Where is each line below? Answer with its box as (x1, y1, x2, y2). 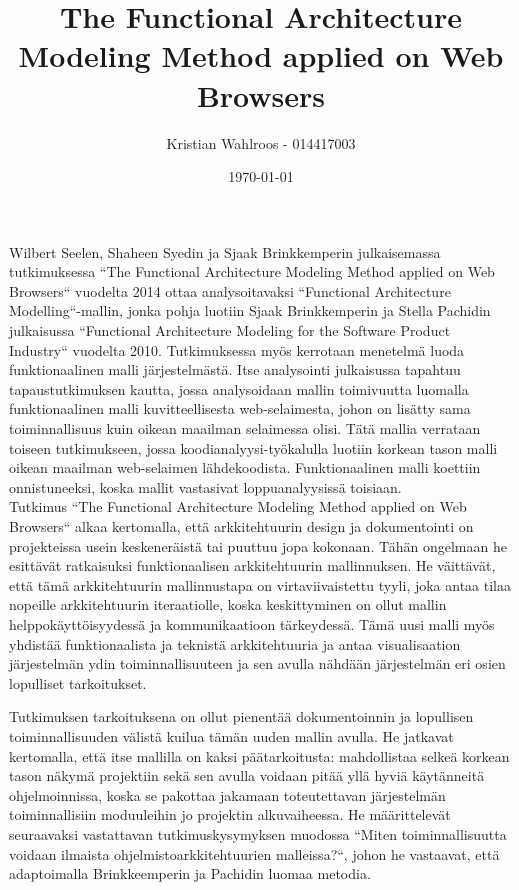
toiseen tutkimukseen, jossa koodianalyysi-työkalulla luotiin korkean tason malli (9, 437, 498, 458)
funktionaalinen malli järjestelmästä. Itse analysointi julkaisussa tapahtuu (9, 359, 461, 380)
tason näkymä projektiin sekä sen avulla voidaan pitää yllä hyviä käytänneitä (9, 765, 485, 786)
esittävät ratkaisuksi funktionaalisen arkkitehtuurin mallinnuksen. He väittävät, (9, 555, 496, 576)
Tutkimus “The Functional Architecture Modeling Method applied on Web (9, 496, 467, 517)
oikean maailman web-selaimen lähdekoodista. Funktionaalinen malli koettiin (9, 457, 481, 478)
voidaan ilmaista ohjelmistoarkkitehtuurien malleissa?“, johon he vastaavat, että (9, 843, 500, 864)
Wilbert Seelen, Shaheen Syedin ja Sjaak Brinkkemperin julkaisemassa (9, 241, 441, 262)
